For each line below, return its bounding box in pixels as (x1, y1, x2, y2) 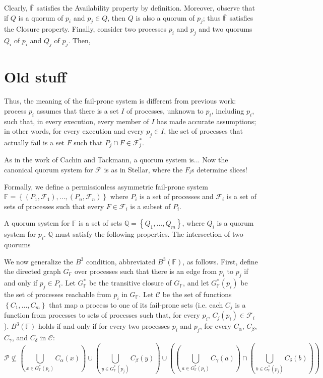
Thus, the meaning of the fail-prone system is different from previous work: (4, 96, 236, 106)
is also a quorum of (136, 12, 195, 23)
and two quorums (199, 24, 252, 34)
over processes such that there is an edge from (74, 266, 217, 276)
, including (211, 105, 244, 116)
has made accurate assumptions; (157, 116, 256, 126)
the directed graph (4, 266, 61, 276)
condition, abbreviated (86, 256, 156, 266)
